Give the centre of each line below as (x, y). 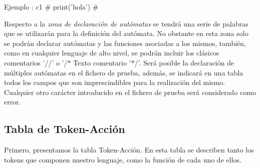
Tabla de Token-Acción (65, 129)
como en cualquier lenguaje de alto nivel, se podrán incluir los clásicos (112, 53)
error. (13, 102)
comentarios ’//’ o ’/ (36, 62)
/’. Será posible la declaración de (184, 62)
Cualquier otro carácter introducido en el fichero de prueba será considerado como (130, 92)
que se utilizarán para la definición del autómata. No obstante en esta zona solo (126, 33)
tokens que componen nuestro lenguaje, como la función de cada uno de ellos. (123, 159)
